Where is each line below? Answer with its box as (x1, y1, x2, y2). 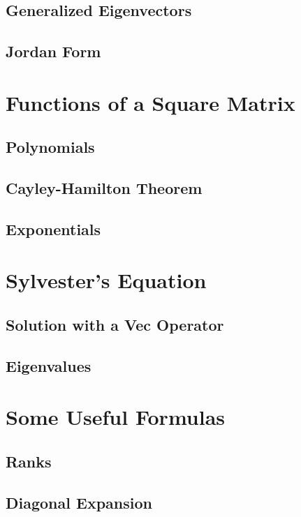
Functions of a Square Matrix (6, 88, 295, 117)
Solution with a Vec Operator (6, 314, 224, 336)
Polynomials (6, 136, 95, 158)
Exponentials (6, 218, 101, 239)
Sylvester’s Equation (6, 266, 207, 294)
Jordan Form (6, 40, 101, 62)
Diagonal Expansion (6, 491, 152, 513)
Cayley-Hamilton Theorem (6, 177, 203, 199)
